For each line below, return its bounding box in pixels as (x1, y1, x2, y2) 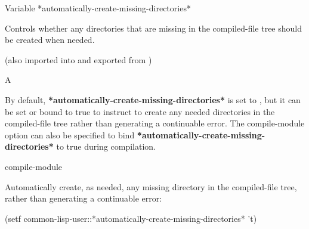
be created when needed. (5, 33, 95, 46)
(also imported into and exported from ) (5, 53, 152, 66)
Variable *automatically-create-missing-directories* (5, 2, 191, 14)
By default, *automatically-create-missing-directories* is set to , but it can (5, 93, 301, 106)
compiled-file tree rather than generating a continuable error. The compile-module (5, 117, 305, 129)
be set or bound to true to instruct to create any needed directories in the (5, 105, 275, 117)
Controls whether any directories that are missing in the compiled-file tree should (5, 21, 302, 34)
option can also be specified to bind (5, 128, 135, 141)
